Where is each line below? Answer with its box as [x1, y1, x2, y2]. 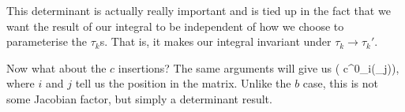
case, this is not [302, 75, 378, 91]
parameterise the [6, 33, 88, 50]
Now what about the [6, 59, 107, 76]
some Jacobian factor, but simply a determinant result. [6, 90, 272, 106]
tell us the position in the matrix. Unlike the [75, 75, 291, 91]
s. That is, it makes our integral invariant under [99, 33, 332, 50]
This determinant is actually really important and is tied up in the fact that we [6, 2, 391, 18]
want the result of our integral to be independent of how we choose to [6, 17, 344, 34]
